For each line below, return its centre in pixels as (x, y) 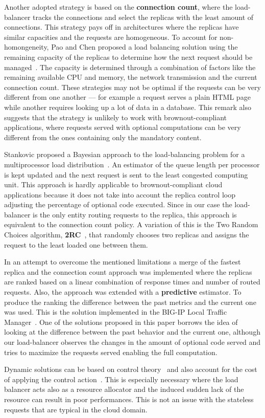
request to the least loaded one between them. (76, 244)
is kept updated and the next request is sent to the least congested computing (126, 174)
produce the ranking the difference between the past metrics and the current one (130, 302)
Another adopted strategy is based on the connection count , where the (118, 7)
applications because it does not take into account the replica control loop (120, 194)
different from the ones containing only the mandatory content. (103, 137)
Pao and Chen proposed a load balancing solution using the (144, 47)
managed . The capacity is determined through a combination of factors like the (130, 67)
